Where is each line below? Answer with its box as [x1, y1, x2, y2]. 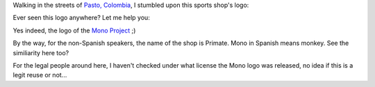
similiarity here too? [12, 48, 69, 57]
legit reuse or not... [12, 71, 67, 79]
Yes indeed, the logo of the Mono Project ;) [12, 26, 136, 35]
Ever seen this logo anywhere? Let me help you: [12, 14, 151, 22]
